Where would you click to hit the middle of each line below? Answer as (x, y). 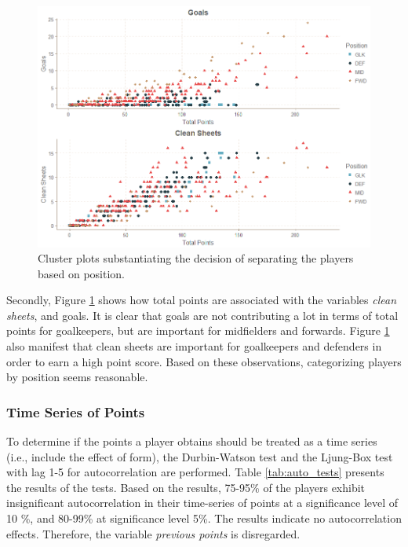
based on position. (82, 273)
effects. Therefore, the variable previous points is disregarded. (153, 533)
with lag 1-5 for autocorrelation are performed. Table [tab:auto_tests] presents (195, 472)
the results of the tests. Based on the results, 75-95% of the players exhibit (186, 487)
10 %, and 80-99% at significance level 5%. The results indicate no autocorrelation (204, 518)
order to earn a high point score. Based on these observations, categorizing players (204, 361)
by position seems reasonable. (77, 377)
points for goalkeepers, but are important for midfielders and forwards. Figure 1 (198, 330)
